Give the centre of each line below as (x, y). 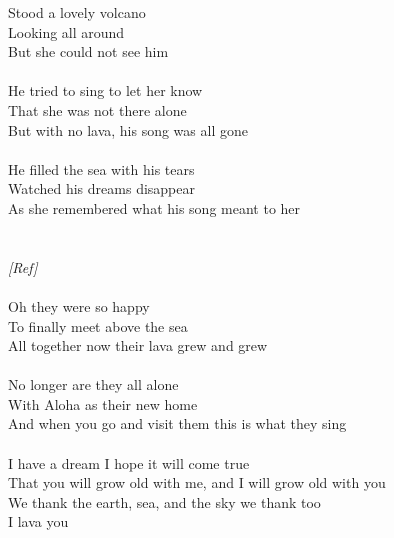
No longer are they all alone (93, 384)
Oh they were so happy (79, 305)
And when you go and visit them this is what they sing (177, 423)
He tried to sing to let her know (105, 90)
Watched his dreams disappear (101, 188)
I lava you (38, 521)
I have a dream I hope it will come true (129, 462)
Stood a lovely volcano (77, 12)
